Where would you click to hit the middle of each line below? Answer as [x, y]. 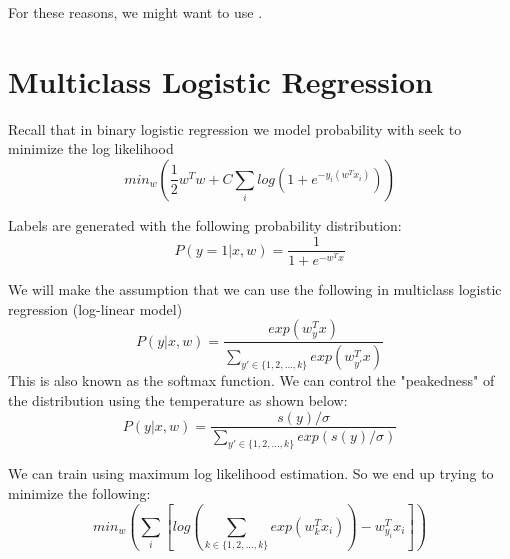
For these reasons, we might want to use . [135, 12]
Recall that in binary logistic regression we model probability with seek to [235, 128]
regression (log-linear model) [95, 308]
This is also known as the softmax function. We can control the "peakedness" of [251, 380]
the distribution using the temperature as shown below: [178, 399]
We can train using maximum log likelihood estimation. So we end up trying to [251, 473]
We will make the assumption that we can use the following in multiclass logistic [255, 289]
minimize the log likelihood [91, 148]
